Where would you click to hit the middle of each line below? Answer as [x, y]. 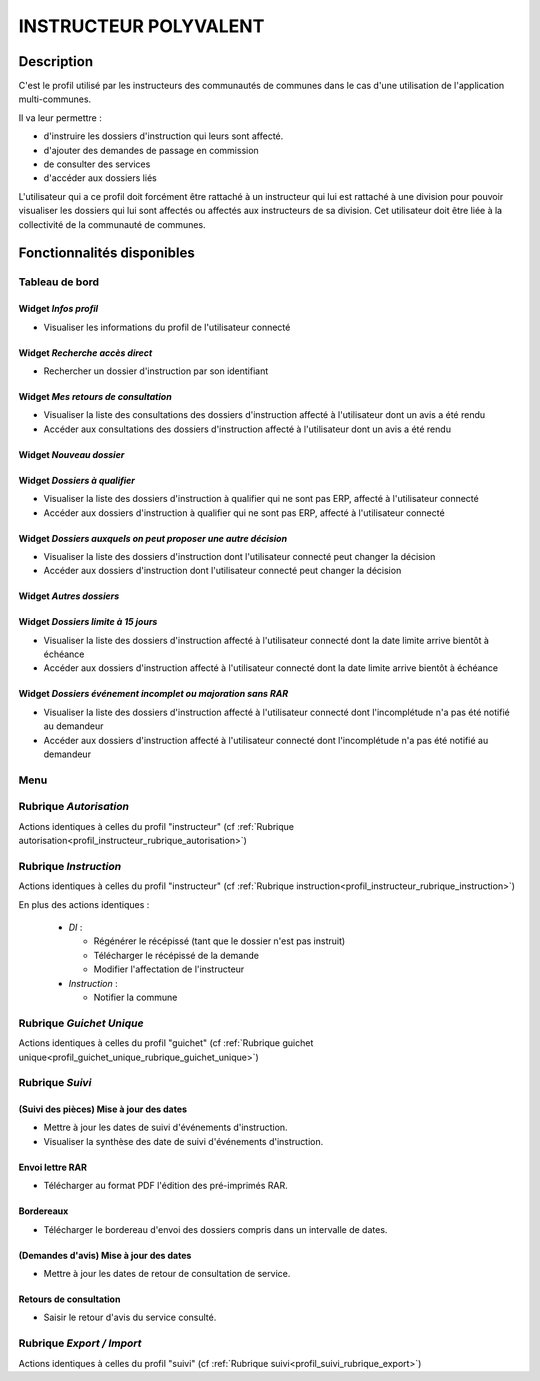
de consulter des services [97, 164]
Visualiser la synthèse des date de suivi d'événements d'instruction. [183, 1141]
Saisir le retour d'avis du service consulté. [130, 1317]
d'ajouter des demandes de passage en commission [151, 150]
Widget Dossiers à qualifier [76, 480]
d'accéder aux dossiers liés [100, 178]
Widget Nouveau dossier [71, 454]
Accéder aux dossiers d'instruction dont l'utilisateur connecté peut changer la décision [222, 571]
